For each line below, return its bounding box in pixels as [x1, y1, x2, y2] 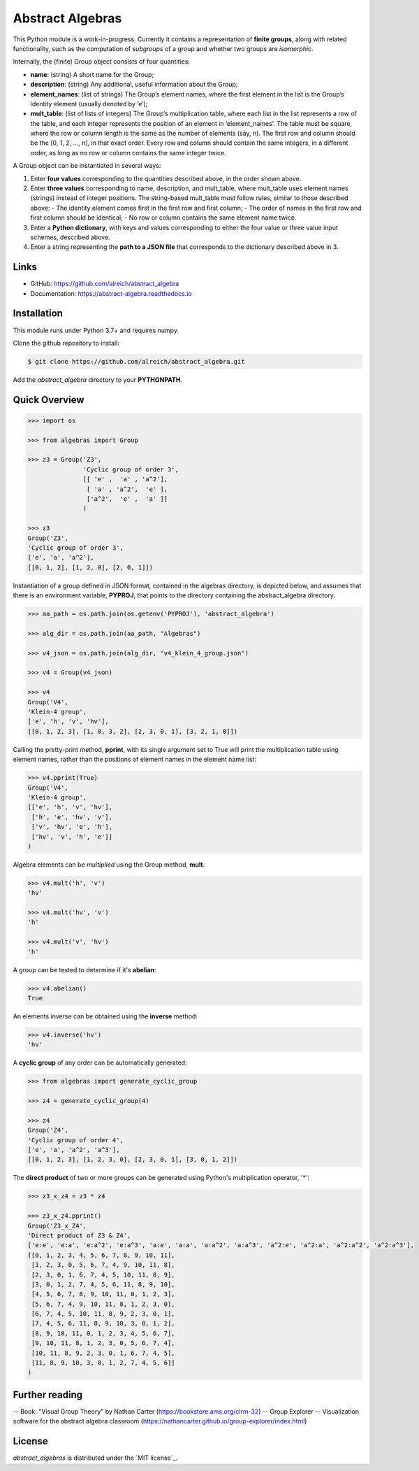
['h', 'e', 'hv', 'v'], [31, 813, 113, 821]
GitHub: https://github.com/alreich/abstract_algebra [30, 280, 179, 288]
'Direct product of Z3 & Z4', [27, 1231, 131, 1239]
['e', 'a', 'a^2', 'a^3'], [27, 1146, 120, 1154]
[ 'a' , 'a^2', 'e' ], [86, 485, 168, 493]
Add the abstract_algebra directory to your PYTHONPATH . [13, 375, 183, 384]
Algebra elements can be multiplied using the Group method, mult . [13, 860, 205, 869]
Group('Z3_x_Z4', [27, 1221, 87, 1230]
